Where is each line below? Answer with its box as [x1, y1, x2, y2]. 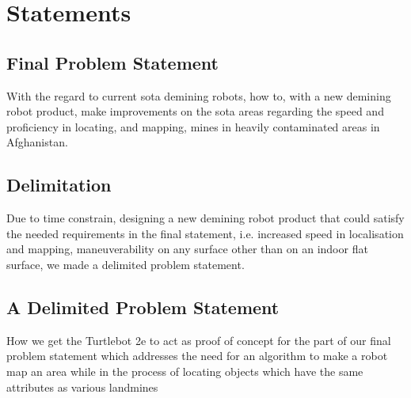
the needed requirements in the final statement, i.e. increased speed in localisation [6, 225, 404, 241]
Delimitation [6, 172, 112, 197]
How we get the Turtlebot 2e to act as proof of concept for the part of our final [6, 332, 391, 348]
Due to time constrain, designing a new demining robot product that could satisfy [6, 210, 405, 226]
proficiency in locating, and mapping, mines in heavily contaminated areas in [6, 118, 380, 135]
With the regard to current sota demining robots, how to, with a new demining [6, 87, 391, 104]
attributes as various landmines [6, 378, 158, 395]
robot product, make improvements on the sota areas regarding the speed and [6, 103, 384, 119]
